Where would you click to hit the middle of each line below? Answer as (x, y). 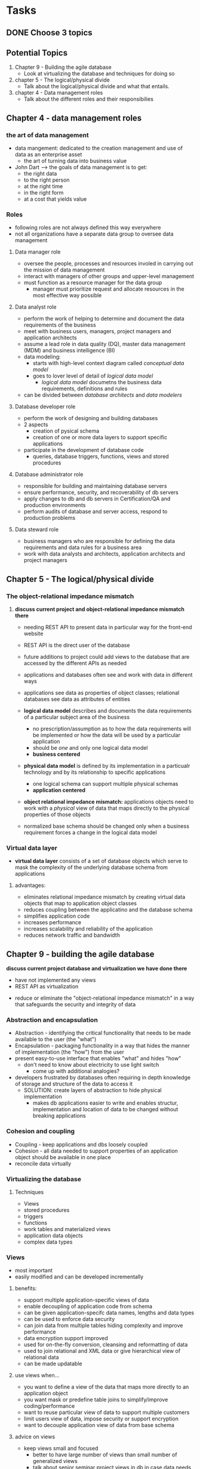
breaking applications (59, 1116)
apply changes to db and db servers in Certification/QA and (97, 499)
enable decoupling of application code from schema (88, 1307)
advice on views (35, 1437)
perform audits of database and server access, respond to (96, 512)
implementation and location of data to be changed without (105, 1109)
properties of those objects (57, 815)
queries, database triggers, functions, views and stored (101, 457)
